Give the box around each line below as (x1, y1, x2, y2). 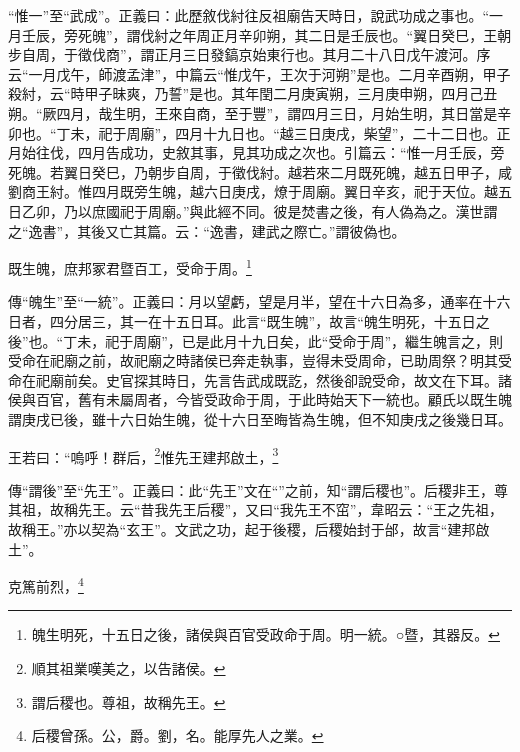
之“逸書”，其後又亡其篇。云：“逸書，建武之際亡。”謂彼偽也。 (8, 220, 406, 241)
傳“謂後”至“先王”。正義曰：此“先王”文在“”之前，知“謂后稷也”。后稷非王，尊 (8, 479, 509, 500)
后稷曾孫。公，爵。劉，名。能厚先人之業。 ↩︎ (31, 725, 324, 746)
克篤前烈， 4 (8, 573, 84, 596)
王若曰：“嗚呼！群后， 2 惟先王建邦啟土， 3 (8, 443, 279, 467)
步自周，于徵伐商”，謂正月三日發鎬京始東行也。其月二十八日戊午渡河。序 (8, 44, 491, 65)
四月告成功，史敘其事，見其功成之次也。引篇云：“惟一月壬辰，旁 (77, 142, 505, 163)
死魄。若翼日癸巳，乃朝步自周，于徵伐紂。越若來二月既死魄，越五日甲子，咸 (8, 161, 512, 182)
